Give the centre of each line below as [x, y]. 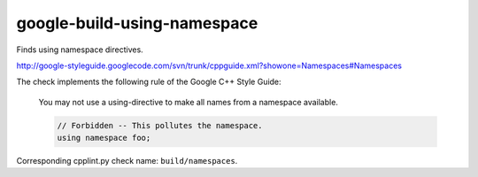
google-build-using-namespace [137, 23]
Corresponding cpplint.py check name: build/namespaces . [127, 161]
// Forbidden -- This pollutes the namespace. [160, 125]
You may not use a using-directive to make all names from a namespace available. [188, 102]
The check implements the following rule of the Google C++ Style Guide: [149, 82]
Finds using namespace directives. [80, 50]
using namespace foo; [104, 138]
